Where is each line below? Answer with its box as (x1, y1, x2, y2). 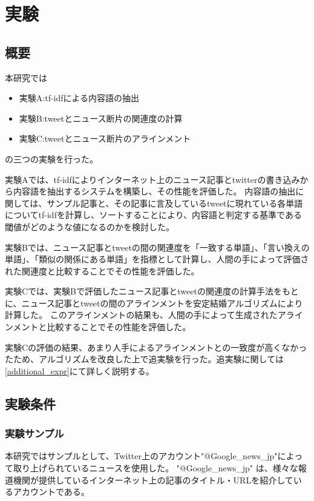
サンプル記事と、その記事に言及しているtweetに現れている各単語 (47, 196, 303, 209)
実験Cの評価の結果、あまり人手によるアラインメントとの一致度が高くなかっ (5, 340, 307, 353)
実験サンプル (5, 426, 64, 441)
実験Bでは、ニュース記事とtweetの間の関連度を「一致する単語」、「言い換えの (5, 241, 310, 253)
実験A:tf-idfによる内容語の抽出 (19, 91, 140, 104)
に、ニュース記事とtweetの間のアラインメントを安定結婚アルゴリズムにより (5, 296, 303, 309)
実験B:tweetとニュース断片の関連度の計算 (19, 111, 183, 124)
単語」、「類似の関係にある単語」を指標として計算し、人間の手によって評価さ (5, 253, 309, 265)
